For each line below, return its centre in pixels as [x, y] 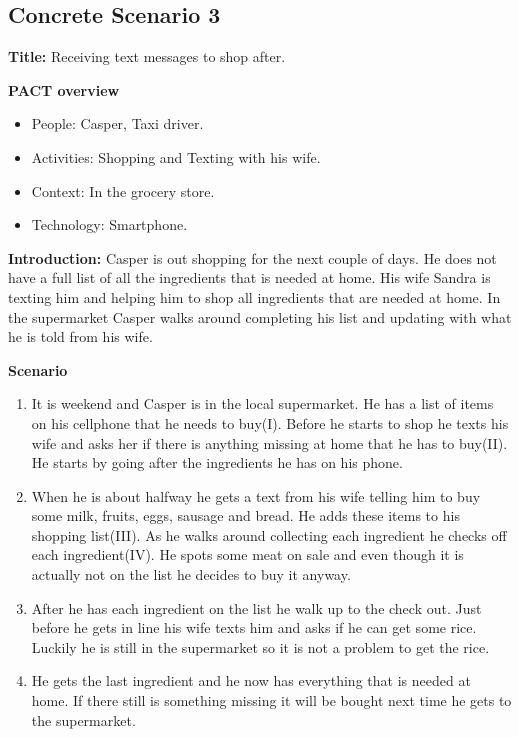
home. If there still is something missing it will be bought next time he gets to [271, 700]
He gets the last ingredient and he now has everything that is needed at [251, 680]
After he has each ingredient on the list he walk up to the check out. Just [256, 607]
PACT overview [64, 89]
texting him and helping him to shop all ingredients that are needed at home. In [254, 296]
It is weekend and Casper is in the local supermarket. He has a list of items [262, 403]
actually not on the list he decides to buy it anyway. [191, 574]
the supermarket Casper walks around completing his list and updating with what [260, 316]
